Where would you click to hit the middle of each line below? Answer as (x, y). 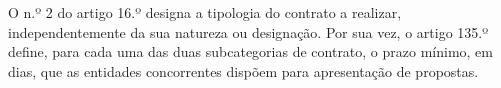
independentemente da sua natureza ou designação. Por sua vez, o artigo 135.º (248, 31)
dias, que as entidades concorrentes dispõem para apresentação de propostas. (243, 70)
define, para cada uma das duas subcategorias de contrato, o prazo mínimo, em (251, 51)
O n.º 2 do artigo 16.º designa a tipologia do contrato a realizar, (205, 12)
